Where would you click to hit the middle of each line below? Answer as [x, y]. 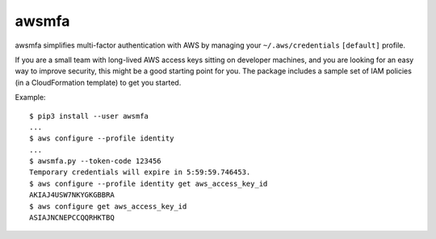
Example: [30, 98]
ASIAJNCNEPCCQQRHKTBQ [72, 218]
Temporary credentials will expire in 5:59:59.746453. [140, 172]
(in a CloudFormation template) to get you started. [98, 82]
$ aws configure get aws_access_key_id [108, 206]
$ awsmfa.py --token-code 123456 [95, 161]
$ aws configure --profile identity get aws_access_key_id [149, 183]
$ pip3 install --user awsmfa [89, 116]
